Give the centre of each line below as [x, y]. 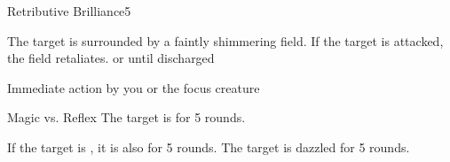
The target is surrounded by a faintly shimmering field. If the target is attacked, [225, 40]
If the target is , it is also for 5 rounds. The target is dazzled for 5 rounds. [209, 147]
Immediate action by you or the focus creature [134, 87]
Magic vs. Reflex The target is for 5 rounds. [126, 117]
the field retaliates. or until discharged [111, 58]
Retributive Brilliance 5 [69, 11]
